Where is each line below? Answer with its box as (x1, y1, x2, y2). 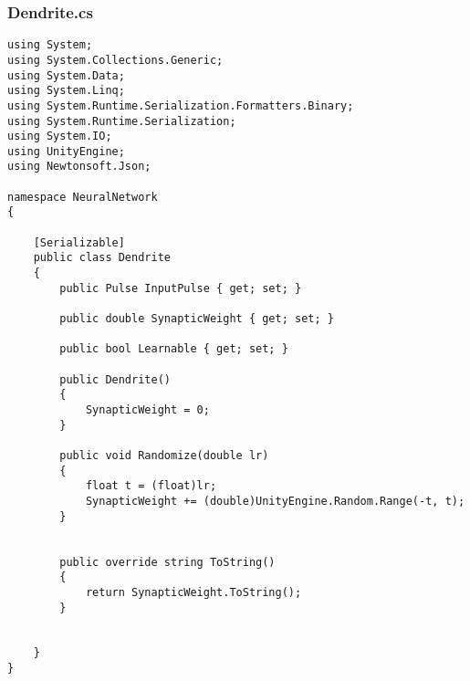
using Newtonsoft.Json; (7, 160, 151, 173)
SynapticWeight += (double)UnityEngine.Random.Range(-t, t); (85, 494, 465, 508)
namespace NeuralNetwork (7, 190, 158, 204)
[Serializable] (33, 236, 125, 249)
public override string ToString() (59, 555, 276, 569)
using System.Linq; (7, 84, 125, 98)
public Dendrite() (59, 372, 171, 386)
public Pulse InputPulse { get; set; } (59, 281, 302, 295)
